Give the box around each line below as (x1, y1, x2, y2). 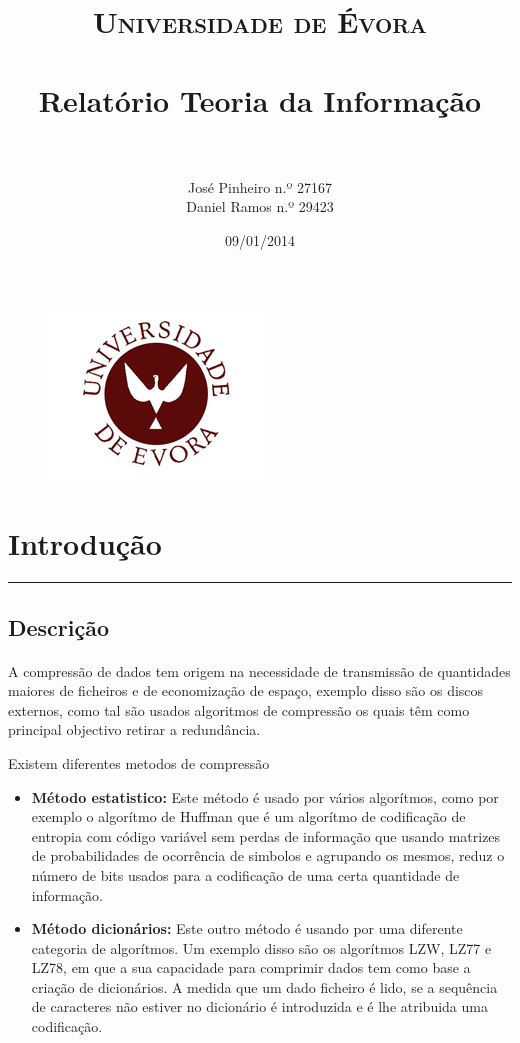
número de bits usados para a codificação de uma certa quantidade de (31, 864, 460, 885)
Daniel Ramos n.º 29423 (186, 196, 334, 217)
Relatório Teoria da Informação (38, 79, 482, 120)
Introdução (8, 523, 162, 564)
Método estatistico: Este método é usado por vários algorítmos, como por (31, 786, 499, 807)
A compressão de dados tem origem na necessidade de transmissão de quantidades (8, 660, 511, 681)
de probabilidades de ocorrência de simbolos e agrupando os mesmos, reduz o (31, 845, 505, 866)
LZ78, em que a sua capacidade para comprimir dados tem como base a (31, 957, 471, 978)
